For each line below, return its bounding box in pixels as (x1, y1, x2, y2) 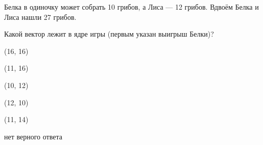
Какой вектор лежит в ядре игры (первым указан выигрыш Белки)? (4, 28, 214, 39)
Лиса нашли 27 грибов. (4, 11, 77, 22)
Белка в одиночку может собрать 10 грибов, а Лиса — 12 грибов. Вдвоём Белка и (4, 2, 259, 12)
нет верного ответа (4, 131, 62, 141)
